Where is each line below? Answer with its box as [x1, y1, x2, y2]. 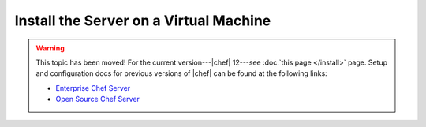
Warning [35, 43, 65, 53]
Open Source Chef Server [55, 95, 140, 104]
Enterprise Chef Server [55, 83, 131, 92]
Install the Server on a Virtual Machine [14, 12, 271, 29]
